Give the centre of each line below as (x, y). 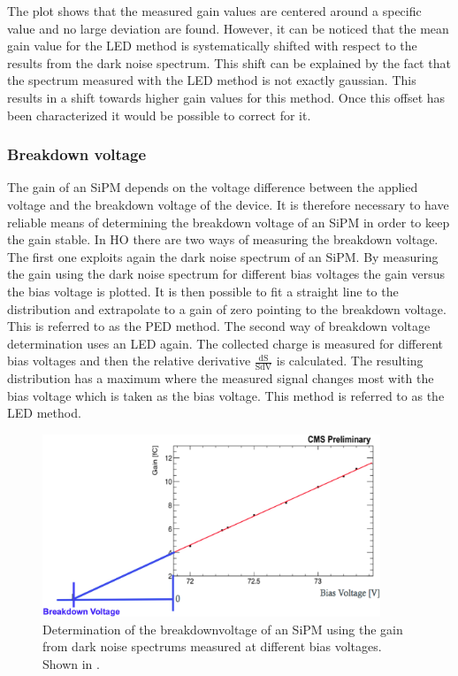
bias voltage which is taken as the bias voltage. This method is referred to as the (226, 395)
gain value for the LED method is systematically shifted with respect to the (212, 46)
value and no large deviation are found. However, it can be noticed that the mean (228, 28)
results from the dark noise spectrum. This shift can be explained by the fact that (229, 62)
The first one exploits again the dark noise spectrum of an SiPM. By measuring (223, 256)
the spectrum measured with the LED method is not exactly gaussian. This (212, 80)
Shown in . (71, 663)
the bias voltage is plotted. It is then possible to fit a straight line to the (203, 291)
